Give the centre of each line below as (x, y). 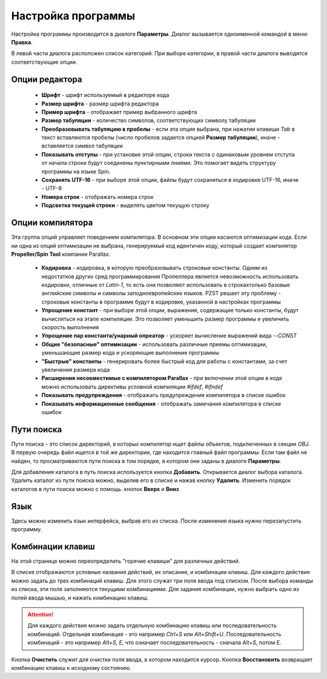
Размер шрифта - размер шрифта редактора (100, 104)
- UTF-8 (52, 189)
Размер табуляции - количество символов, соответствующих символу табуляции (149, 121)
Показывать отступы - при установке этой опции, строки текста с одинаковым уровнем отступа (168, 154)
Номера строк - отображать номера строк (97, 196)
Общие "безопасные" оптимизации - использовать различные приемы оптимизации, (154, 344)
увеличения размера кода (76, 369)
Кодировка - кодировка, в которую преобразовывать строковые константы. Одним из (154, 268)
